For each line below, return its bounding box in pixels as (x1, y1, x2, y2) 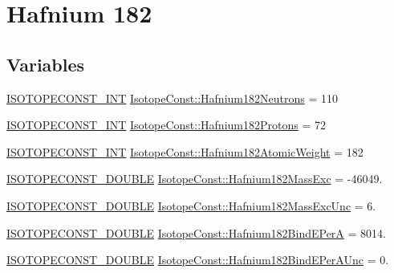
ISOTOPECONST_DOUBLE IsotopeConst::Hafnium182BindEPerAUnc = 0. (6, 251, 389, 268)
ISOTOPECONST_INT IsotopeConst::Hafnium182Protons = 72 (6, 116, 326, 133)
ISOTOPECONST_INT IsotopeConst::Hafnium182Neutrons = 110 (6, 89, 338, 106)
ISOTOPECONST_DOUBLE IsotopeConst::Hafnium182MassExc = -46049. (6, 170, 383, 187)
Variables (6, 51, 85, 76)
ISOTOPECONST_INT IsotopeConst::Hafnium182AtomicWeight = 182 (6, 143, 364, 160)
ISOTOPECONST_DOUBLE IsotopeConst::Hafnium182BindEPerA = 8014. (6, 224, 386, 241)
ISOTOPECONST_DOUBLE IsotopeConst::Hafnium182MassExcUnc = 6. (6, 197, 376, 214)
